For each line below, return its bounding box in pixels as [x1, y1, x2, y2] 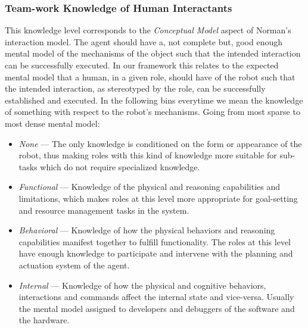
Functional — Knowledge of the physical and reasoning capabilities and [18, 180, 281, 193]
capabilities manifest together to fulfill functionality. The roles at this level [18, 235, 291, 248]
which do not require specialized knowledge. [40, 160, 200, 173]
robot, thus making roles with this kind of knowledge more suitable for [18, 149, 277, 161]
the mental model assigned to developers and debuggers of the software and [18, 302, 295, 314]
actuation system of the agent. [18, 258, 130, 271]
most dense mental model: [5, 117, 100, 129]
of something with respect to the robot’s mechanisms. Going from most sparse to [5, 105, 300, 118]
